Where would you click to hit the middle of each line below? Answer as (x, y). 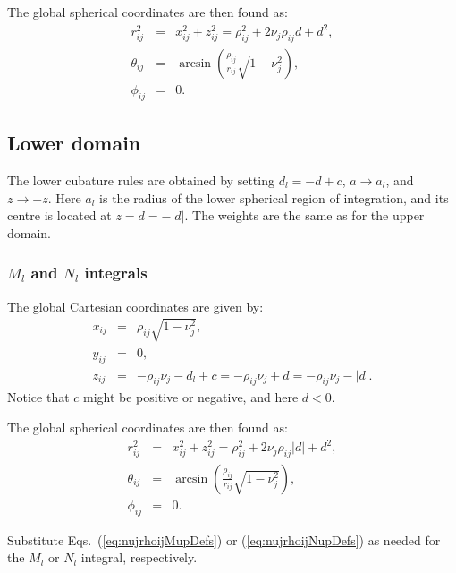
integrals (116, 273)
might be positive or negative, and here (191, 397)
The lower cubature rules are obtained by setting (141, 180)
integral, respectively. (139, 557)
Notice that (38, 397)
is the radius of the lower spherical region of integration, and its (274, 197)
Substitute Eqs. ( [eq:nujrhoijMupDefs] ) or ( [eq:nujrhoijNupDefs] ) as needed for (224, 539)
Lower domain (74, 143)
